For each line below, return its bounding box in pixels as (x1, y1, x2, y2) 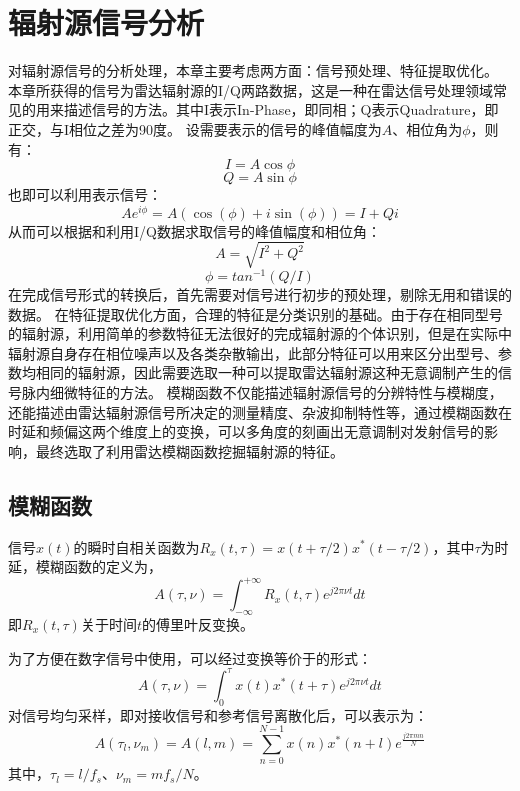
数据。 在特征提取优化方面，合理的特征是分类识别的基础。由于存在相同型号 (8, 303, 503, 324)
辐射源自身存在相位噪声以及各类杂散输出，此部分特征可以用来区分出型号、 (8, 342, 498, 363)
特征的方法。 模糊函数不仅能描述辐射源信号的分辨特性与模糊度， (77, 381, 503, 402)
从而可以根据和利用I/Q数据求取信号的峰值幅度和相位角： (8, 220, 381, 241)
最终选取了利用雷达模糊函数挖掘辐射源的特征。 (35, 440, 344, 461)
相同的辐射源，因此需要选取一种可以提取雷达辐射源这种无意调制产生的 (35, 362, 498, 383)
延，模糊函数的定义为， (8, 556, 162, 577)
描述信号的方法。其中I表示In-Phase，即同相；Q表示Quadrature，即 (63, 99, 499, 120)
